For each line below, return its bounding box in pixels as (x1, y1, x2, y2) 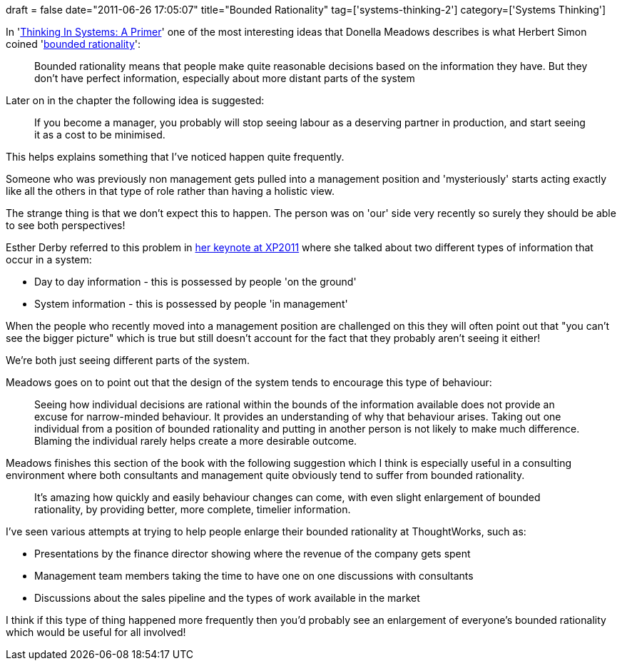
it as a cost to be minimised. (34, 128, 165, 141)
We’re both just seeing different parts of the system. (6, 354, 250, 366)
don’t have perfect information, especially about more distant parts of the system (34, 72, 415, 84)
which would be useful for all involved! (6, 626, 186, 638)
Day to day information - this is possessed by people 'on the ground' (34, 276, 357, 288)
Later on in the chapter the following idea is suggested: (6, 94, 265, 106)
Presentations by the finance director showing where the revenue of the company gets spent (34, 548, 471, 560)
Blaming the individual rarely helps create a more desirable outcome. (34, 435, 357, 447)
